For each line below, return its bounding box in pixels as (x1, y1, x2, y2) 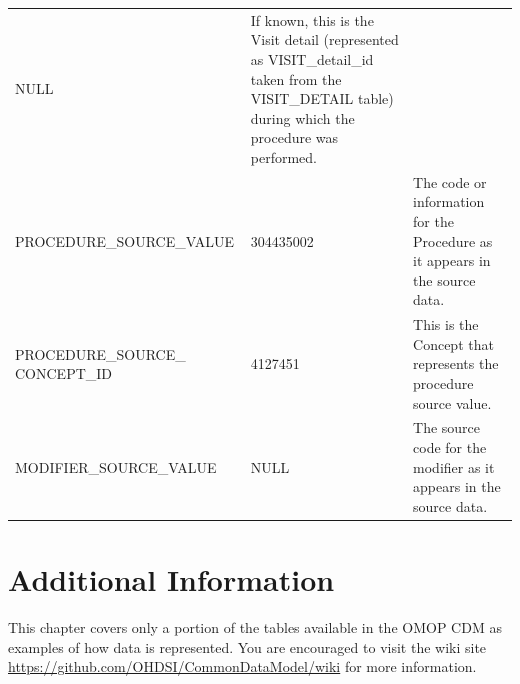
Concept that (413, 333, 494, 354)
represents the (413, 353, 499, 374)
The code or (413, 171, 487, 192)
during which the (250, 107, 355, 128)
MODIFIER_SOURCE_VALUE (15, 456, 217, 477)
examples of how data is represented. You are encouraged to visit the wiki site (8, 636, 487, 657)
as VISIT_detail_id (250, 48, 374, 69)
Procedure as (413, 230, 493, 251)
